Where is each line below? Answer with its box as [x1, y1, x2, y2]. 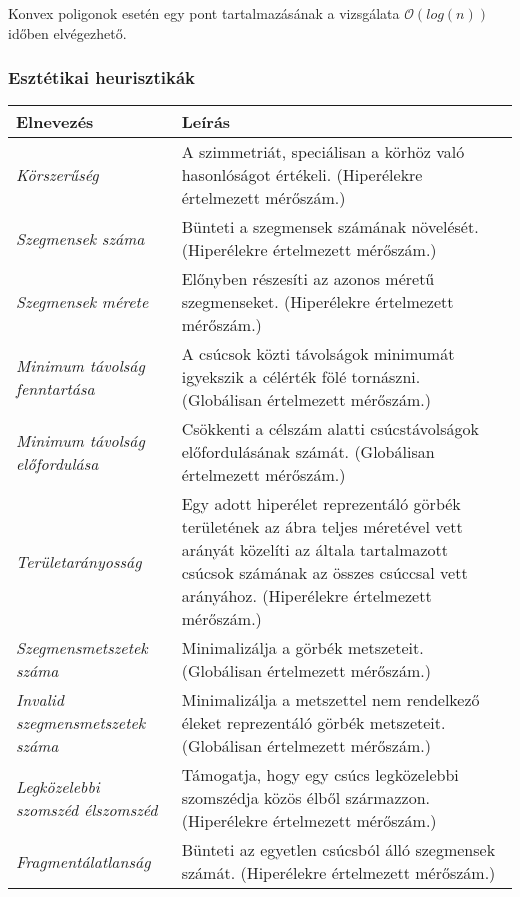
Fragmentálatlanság [16, 849, 151, 873]
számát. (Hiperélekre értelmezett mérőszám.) [181, 861, 496, 885]
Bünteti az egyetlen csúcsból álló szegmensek [181, 838, 496, 862]
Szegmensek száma [16, 226, 145, 250]
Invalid [16, 688, 64, 712]
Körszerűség [16, 163, 99, 187]
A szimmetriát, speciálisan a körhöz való [181, 140, 465, 164]
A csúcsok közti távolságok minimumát [181, 342, 455, 366]
